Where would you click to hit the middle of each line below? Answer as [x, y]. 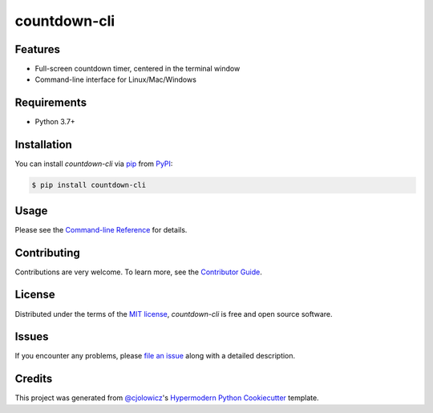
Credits [34, 379]
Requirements [51, 103]
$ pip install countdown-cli [89, 185]
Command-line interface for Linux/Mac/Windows [115, 79]
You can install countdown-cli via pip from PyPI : [94, 164]
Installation [43, 145]
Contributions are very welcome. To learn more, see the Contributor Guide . [138, 272]
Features [37, 49]
